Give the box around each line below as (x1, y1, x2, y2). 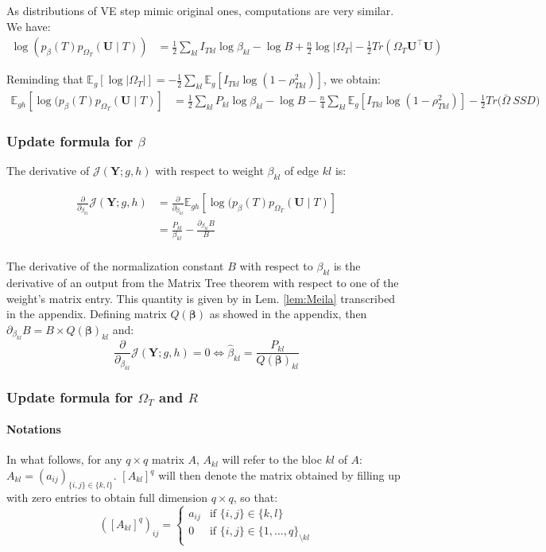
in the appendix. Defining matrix (6, 305, 167, 322)
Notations (6, 421, 61, 437)
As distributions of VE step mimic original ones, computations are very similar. (6, 2, 394, 18)
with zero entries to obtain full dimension (6, 488, 208, 505)
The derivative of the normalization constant (6, 258, 224, 274)
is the (333, 258, 361, 274)
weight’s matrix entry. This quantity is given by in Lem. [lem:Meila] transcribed (6, 290, 396, 306)
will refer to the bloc (222, 451, 322, 468)
